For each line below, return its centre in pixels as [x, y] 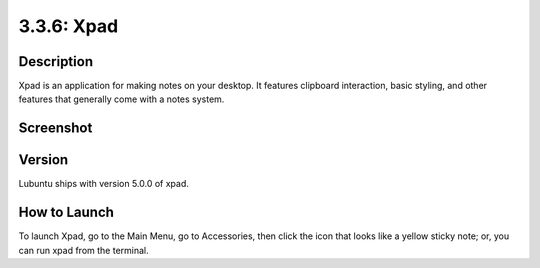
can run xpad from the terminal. [83, 250]
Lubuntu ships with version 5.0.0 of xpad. [103, 184]
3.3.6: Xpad [68, 26]
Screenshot [55, 128]
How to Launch [66, 212]
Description [56, 61]
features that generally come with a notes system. [121, 99]
